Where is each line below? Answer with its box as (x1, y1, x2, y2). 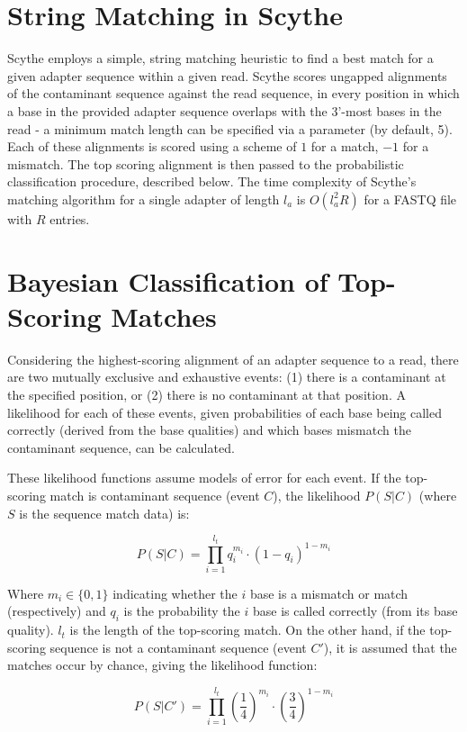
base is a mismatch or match (249, 583, 409, 602)
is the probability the (123, 601, 240, 620)
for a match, (310, 137, 379, 156)
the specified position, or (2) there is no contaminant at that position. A (7, 384, 406, 403)
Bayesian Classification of (7, 262, 328, 299)
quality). (7, 620, 54, 639)
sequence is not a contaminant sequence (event (49, 637, 307, 656)
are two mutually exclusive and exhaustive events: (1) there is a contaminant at (7, 367, 446, 386)
